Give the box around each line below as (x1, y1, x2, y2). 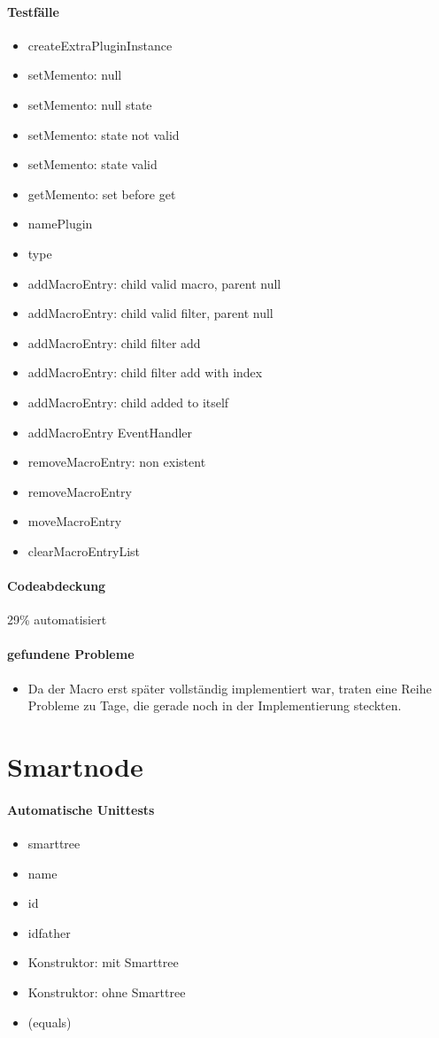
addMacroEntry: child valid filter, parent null (27, 304, 273, 322)
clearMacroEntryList (27, 541, 141, 560)
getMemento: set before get (27, 184, 176, 203)
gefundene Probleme (7, 645, 135, 663)
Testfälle (7, 2, 59, 20)
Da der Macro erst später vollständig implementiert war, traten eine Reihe (27, 678, 432, 697)
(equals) (27, 1012, 72, 1031)
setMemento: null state (27, 95, 152, 113)
